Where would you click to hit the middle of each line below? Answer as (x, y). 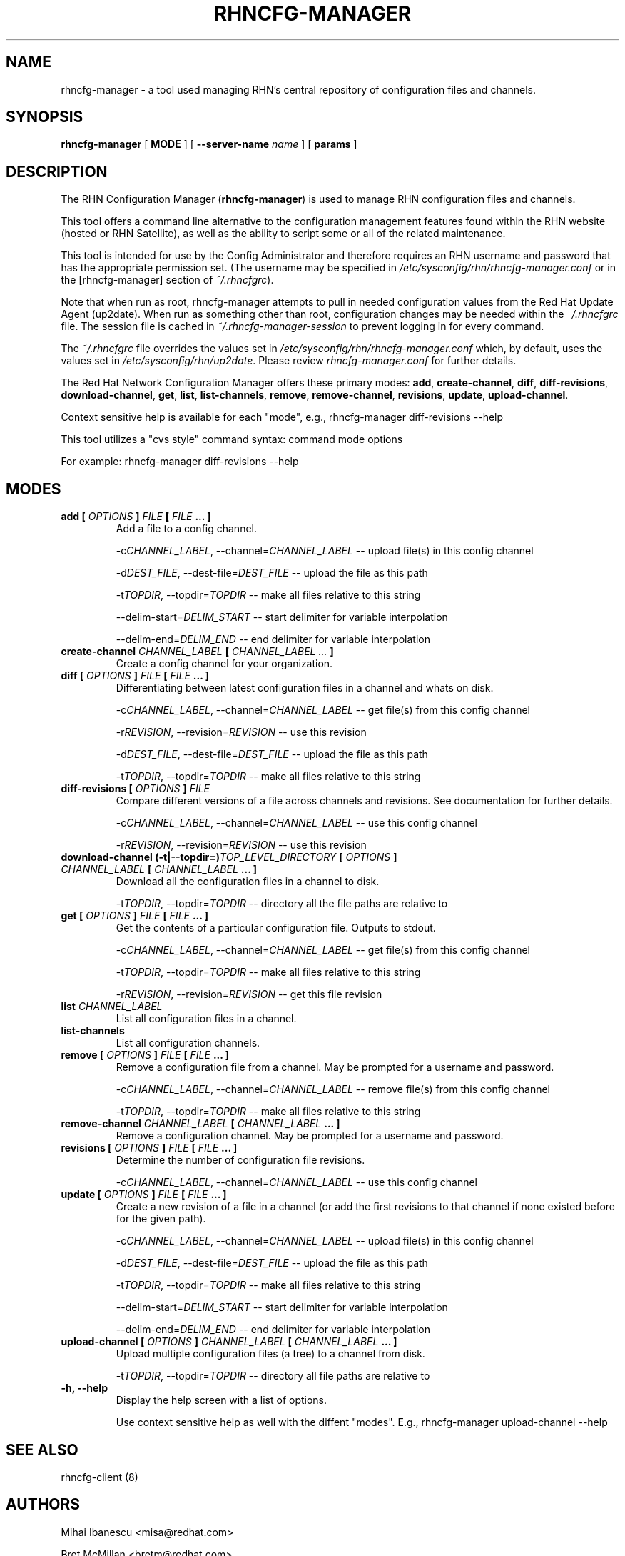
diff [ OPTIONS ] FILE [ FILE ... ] (135, 676)
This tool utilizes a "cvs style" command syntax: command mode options (232, 439)
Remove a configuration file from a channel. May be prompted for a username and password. (335, 1067)
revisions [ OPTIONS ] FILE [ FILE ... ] (149, 1148)
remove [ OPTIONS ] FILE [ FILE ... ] (145, 1055)
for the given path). (161, 1219)
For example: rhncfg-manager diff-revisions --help (180, 462)
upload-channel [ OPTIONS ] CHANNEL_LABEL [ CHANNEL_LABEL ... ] (229, 1342)
